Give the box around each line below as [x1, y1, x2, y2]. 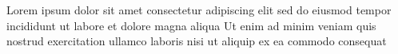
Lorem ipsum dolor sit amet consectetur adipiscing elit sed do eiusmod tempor [6, 2, 392, 17]
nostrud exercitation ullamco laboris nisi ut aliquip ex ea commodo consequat [6, 33, 387, 49]
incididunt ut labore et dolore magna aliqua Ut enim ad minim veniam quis [6, 17, 376, 33]
